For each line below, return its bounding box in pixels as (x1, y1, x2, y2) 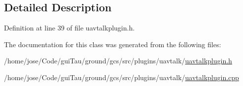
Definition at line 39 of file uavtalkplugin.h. (4, 23, 135, 33)
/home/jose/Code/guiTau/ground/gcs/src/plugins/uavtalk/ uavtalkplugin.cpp (4, 72, 239, 82)
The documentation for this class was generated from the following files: (4, 39, 221, 49)
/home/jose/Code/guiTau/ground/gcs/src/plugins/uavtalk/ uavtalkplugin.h (4, 56, 232, 66)
